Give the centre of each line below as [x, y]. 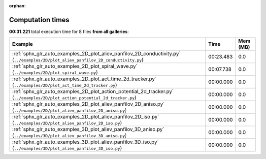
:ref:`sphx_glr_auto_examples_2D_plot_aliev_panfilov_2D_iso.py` [86, 117]
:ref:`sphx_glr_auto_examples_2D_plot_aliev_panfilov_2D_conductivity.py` [96, 54]
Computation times [39, 20]
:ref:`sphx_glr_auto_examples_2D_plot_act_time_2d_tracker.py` [84, 79]
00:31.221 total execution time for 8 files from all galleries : [69, 32]
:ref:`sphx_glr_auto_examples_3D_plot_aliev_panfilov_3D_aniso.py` [88, 129]
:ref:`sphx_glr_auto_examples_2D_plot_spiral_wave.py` [75, 66]
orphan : [17, 6]
